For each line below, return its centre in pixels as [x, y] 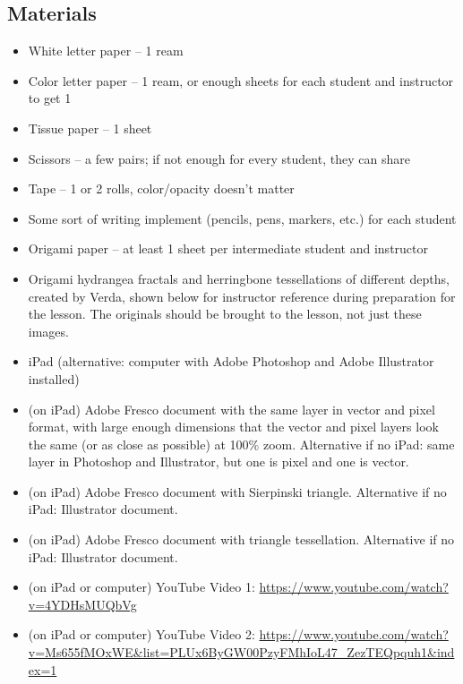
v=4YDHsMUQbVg [82, 604]
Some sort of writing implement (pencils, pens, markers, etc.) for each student [242, 218]
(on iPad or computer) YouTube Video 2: [141, 634]
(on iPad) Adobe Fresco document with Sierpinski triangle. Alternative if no [237, 491]
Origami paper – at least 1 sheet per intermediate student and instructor [228, 248]
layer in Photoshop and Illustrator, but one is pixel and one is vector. [219, 462]
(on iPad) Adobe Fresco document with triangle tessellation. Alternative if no [241, 539]
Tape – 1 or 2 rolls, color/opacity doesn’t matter [161, 188]
